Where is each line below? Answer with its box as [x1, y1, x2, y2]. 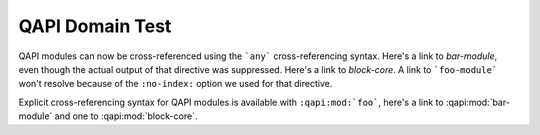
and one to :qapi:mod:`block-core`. [54, 110, 198, 122]
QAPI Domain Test [18, 15, 172, 37]
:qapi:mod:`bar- [445, 96, 510, 108]
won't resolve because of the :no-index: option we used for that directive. [18, 78, 333, 90]
